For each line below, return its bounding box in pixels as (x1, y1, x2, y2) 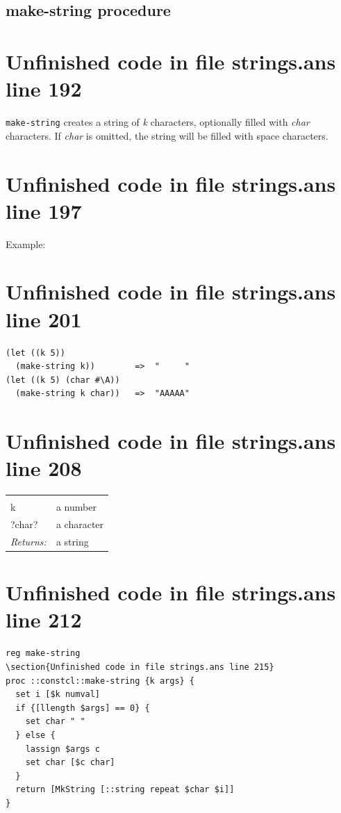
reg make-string (6, 648, 81, 659)
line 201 (6, 304, 82, 333)
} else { (15, 730, 56, 740)
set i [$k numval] (15, 689, 101, 700)
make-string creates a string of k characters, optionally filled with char (6, 115, 310, 129)
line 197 (6, 196, 82, 224)
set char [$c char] (25, 757, 115, 768)
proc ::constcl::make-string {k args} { (6, 675, 195, 686)
